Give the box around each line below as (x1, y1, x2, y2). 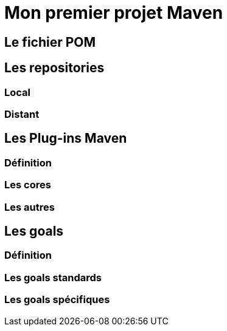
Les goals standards (4, 271, 102, 284)
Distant (4, 107, 40, 120)
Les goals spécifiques (4, 293, 110, 306)
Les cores (4, 179, 51, 191)
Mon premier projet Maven (4, 2, 223, 23)
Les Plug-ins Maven (4, 131, 127, 146)
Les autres (4, 200, 55, 213)
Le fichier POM (4, 34, 96, 50)
